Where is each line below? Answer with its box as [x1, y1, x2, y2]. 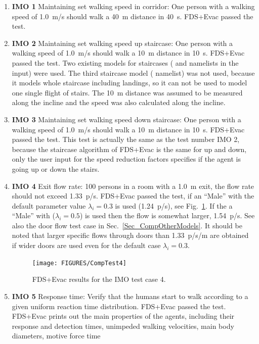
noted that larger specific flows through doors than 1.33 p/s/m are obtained [12, 230, 249, 240]
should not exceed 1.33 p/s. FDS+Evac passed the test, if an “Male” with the [12, 190, 254, 201]
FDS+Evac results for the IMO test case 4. [32, 274, 166, 284]
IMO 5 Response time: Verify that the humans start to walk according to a [12, 290, 248, 301]
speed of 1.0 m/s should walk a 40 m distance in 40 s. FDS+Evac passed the [12, 11, 253, 21]
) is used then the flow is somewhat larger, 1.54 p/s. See [79, 210, 255, 221]
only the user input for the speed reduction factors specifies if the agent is [12, 154, 241, 164]
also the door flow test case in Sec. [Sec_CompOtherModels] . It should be [12, 220, 242, 230]
